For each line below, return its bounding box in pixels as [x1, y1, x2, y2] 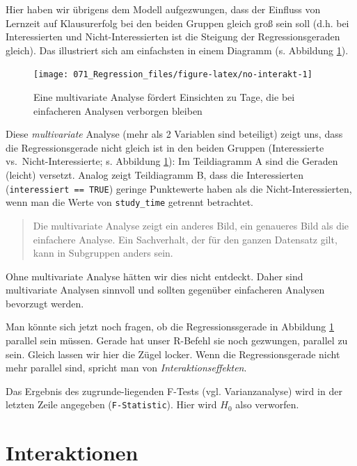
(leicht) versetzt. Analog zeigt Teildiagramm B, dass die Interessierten [6, 168, 304, 182]
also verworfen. [235, 397, 299, 412]
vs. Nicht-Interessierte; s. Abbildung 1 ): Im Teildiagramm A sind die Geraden [6, 154, 338, 168]
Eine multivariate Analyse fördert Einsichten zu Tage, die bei [33, 90, 295, 104]
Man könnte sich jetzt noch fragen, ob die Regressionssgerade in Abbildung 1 [6, 319, 335, 334]
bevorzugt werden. [6, 296, 84, 310]
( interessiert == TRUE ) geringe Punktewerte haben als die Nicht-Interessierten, [6, 181, 352, 195]
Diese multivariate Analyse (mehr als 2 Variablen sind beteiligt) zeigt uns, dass [6, 127, 343, 141]
